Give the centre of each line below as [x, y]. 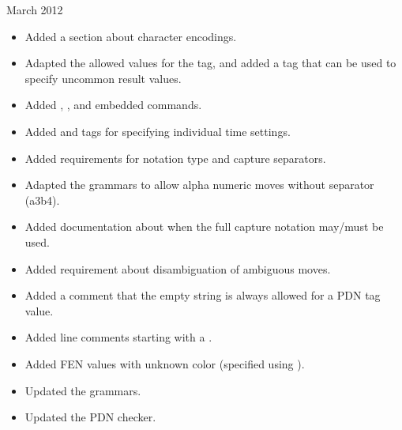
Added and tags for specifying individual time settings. [158, 131]
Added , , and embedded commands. [113, 105]
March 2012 [35, 9]
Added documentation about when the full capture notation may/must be [204, 226]
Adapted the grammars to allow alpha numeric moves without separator [199, 185]
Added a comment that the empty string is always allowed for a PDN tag [203, 295]
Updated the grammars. [83, 390]
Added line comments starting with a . [118, 337]
